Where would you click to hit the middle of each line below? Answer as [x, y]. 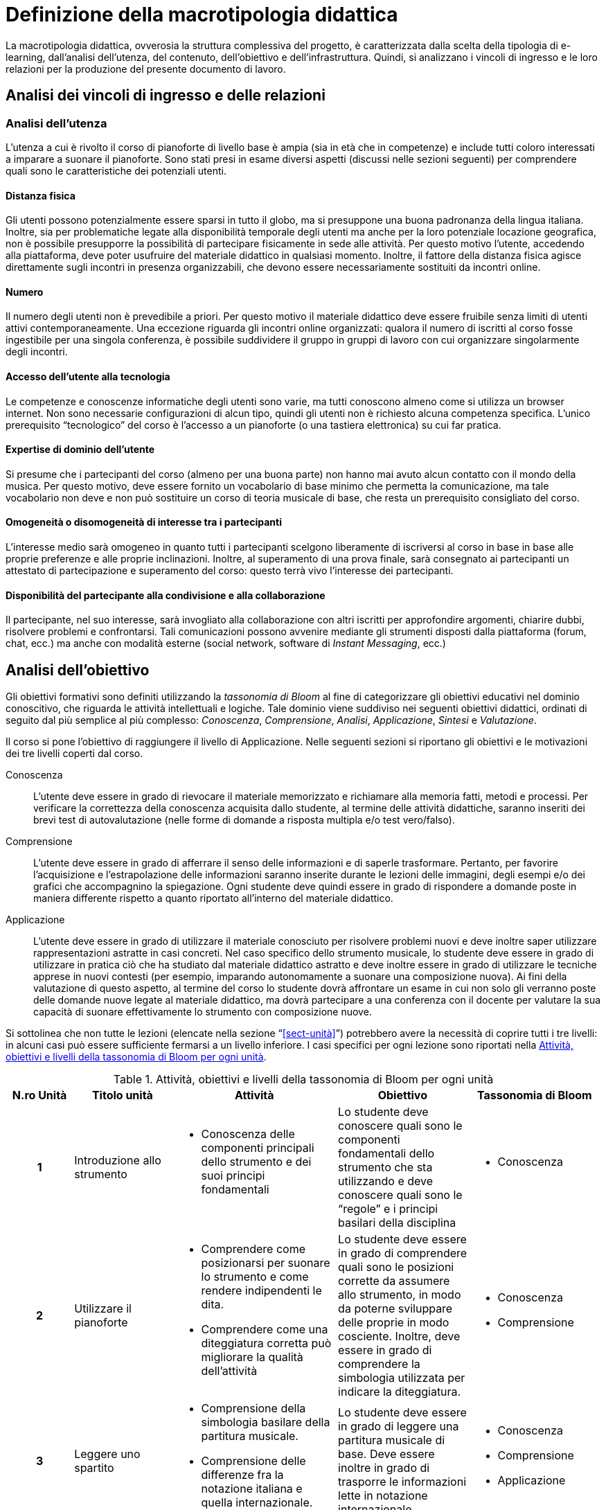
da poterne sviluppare [395, 1309]
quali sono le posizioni [396, 1267]
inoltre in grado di [384, 1468]
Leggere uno [107, 1454]
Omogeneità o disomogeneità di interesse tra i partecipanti [144, 522]
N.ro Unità [39, 1095]
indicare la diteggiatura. [400, 1392]
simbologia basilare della [266, 1422]
